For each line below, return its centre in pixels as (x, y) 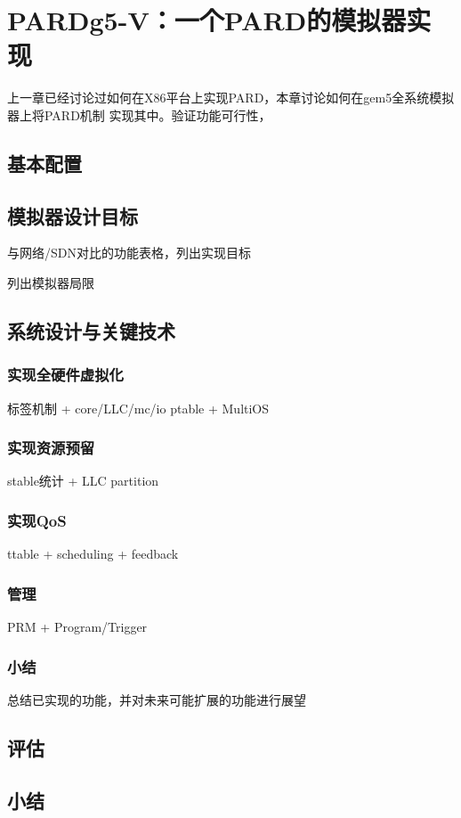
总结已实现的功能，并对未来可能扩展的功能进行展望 (157, 699)
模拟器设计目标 (73, 215)
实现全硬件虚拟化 (65, 375)
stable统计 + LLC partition (83, 481)
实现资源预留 (51, 448)
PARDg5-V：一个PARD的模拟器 (207, 20)
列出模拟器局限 (51, 283)
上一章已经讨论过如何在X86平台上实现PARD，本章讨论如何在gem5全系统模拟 (231, 98)
